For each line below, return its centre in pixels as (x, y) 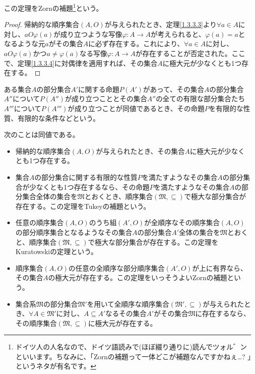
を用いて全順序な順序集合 (128, 303)
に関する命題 (99, 89)
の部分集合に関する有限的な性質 (86, 177)
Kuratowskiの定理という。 (57, 251)
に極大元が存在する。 (122, 323)
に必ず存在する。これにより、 (136, 43)
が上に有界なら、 (219, 268)
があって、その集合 (174, 89)
